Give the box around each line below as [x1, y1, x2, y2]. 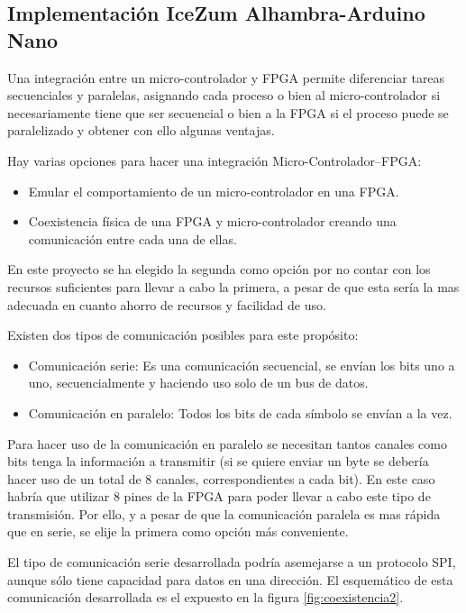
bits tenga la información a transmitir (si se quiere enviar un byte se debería [7, 452, 429, 471]
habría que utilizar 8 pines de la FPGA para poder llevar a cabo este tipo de [7, 487, 431, 506]
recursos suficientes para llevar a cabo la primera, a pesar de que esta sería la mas [7, 277, 460, 296]
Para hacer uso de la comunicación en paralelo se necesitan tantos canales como [7, 434, 447, 453]
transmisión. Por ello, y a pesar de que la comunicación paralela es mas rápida [7, 504, 441, 523]
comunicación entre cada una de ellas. [28, 229, 237, 248]
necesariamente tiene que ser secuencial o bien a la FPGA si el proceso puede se [7, 103, 449, 122]
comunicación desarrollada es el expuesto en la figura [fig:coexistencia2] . [7, 588, 404, 607]
